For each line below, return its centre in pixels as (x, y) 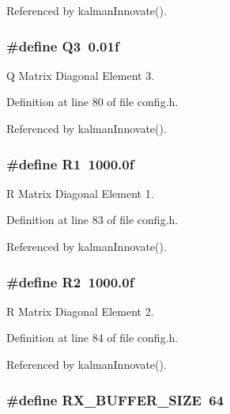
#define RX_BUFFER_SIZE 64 (115, 399)
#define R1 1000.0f (70, 163)
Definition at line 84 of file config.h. (92, 338)
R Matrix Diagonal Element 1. (80, 193)
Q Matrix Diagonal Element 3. (81, 75)
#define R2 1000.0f (70, 281)
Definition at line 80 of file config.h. (92, 102)
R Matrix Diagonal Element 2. (80, 311)
